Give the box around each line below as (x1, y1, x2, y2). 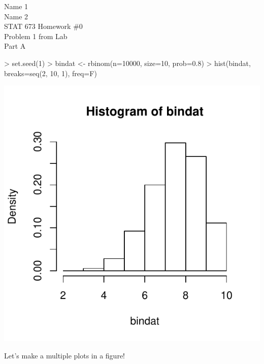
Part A (4, 41, 26, 51)
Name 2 (4, 11, 28, 21)
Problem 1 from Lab (4, 30, 68, 41)
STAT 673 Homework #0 (4, 21, 83, 31)
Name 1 (4, 1, 28, 11)
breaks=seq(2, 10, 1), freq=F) (4, 68, 97, 78)
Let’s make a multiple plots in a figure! (4, 350, 125, 360)
